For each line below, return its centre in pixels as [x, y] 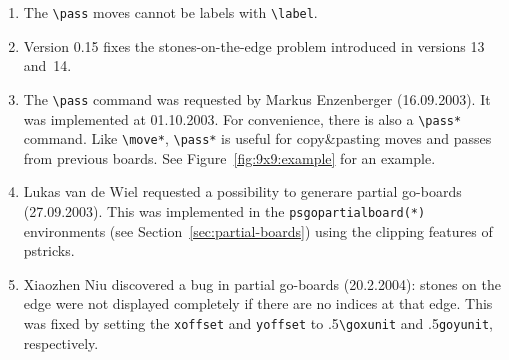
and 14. [47, 65]
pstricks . [49, 250]
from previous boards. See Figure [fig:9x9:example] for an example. [229, 157]
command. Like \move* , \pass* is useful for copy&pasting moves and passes [257, 138]
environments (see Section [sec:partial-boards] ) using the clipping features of [258, 230]
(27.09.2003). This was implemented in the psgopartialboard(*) [224, 211]
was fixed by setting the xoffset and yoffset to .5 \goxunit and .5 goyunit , [258, 323]
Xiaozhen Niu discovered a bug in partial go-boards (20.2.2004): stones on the [262, 283]
